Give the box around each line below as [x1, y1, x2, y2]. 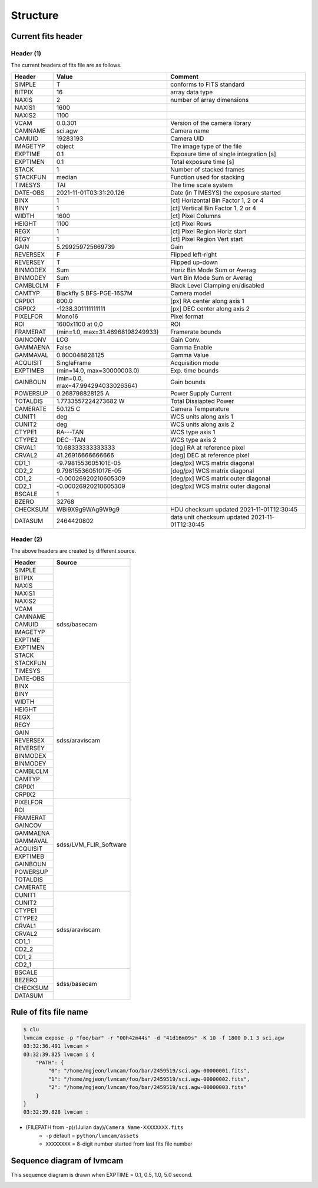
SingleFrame [56, 358, 91, 367]
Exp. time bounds [170, 366, 219, 374]
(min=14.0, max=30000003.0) [56, 366, 140, 374]
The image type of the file [170, 142, 242, 150]
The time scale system [170, 180, 233, 189]
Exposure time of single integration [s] [170, 150, 276, 158]
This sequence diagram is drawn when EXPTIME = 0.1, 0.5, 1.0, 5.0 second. [11, 1171, 193, 1179]
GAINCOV [14, 821, 42, 829]
